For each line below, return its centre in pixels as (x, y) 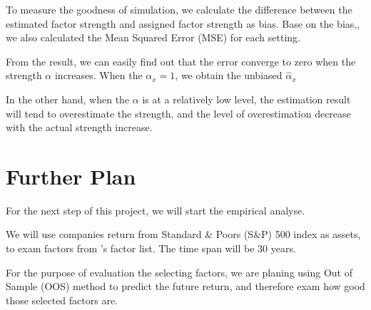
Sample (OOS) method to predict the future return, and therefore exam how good (185, 286)
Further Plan (71, 176)
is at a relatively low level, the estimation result (247, 99)
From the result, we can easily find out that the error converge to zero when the (181, 61)
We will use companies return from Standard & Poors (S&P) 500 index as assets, (183, 234)
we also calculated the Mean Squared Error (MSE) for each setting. (153, 37)
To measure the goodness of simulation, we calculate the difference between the (179, 9)
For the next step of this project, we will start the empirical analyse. (156, 210)
